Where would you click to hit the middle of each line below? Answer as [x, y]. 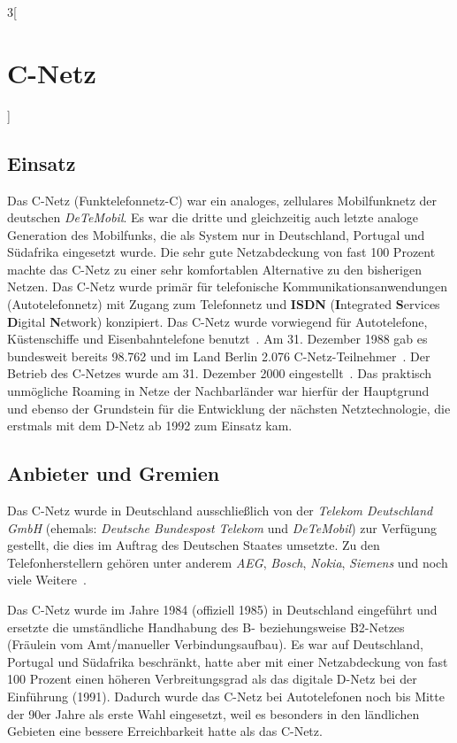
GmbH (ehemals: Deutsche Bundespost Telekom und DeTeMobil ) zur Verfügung [222, 527]
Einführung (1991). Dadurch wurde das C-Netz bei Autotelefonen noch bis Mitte [226, 696]
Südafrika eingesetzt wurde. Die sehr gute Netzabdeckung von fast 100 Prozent [221, 252]
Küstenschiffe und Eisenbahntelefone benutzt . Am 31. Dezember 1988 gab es [217, 339]
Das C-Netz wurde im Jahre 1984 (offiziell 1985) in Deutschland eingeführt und [222, 609]
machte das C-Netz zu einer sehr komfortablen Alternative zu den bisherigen [214, 269]
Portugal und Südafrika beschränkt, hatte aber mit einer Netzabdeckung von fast [228, 661]
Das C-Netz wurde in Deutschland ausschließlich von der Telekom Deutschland [220, 511]
